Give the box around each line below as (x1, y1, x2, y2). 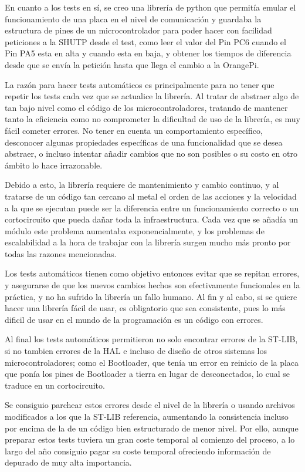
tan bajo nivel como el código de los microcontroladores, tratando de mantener (5, 101, 288, 113)
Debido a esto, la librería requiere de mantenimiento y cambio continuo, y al (5, 178, 279, 191)
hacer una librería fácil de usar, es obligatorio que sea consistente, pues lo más (5, 302, 286, 314)
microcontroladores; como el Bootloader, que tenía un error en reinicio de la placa (5, 356, 299, 368)
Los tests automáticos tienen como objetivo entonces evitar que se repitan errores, (5, 267, 300, 279)
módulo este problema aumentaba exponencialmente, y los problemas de (5, 224, 265, 237)
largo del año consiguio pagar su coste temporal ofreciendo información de (5, 444, 271, 457)
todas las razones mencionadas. (5, 247, 117, 259)
